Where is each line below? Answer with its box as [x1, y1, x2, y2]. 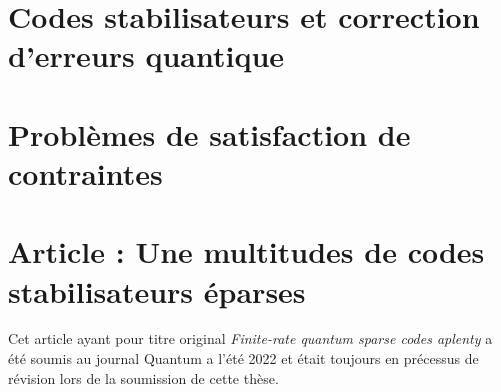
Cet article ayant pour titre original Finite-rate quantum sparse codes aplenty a [8, 328, 493, 349]
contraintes [8, 152, 163, 193]
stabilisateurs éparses [8, 270, 306, 311]
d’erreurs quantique [8, 35, 285, 76]
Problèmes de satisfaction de [8, 113, 411, 154]
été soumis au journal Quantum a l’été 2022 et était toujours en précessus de [8, 348, 479, 369]
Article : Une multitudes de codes [8, 231, 485, 272]
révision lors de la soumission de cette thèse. [8, 367, 279, 388]
